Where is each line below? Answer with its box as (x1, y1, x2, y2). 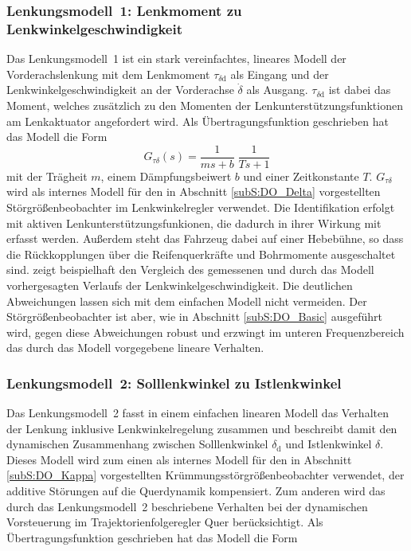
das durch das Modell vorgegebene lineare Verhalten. (6, 339, 264, 356)
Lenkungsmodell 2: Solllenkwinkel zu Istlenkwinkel (6, 373, 342, 393)
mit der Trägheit (6, 167, 88, 184)
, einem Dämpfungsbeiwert (100, 167, 232, 184)
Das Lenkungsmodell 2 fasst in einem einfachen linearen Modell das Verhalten (6, 404, 389, 421)
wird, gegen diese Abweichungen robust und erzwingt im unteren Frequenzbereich (6, 323, 405, 340)
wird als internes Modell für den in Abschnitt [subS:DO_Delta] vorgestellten (6, 183, 381, 200)
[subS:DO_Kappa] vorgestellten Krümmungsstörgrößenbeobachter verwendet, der (6, 467, 405, 483)
